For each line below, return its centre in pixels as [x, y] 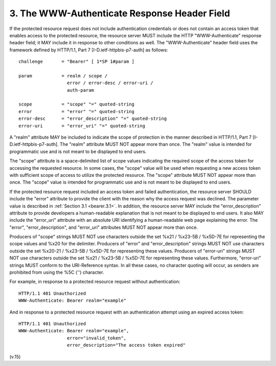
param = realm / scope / [63, 76]
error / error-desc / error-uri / [110, 83]
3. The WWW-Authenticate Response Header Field [120, 13]
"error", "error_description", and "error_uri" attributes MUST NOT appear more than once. [104, 227]
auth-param [80, 90]
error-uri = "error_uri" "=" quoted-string [82, 126]
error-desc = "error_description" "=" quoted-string [93, 119]
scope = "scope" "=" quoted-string [77, 104]
